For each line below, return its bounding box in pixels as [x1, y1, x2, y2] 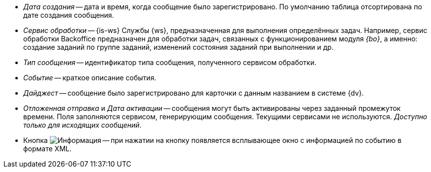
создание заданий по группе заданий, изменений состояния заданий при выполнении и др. [23, 43, 334, 51]
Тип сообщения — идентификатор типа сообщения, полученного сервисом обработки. [23, 58, 316, 67]
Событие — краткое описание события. [23, 73, 157, 82]
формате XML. [23, 144, 72, 153]
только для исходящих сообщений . [23, 121, 142, 129]
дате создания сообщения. [23, 11, 114, 19]
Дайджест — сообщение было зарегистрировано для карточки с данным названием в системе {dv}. [23, 89, 364, 97]
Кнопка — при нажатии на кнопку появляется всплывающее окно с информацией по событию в [23, 136, 402, 144]
